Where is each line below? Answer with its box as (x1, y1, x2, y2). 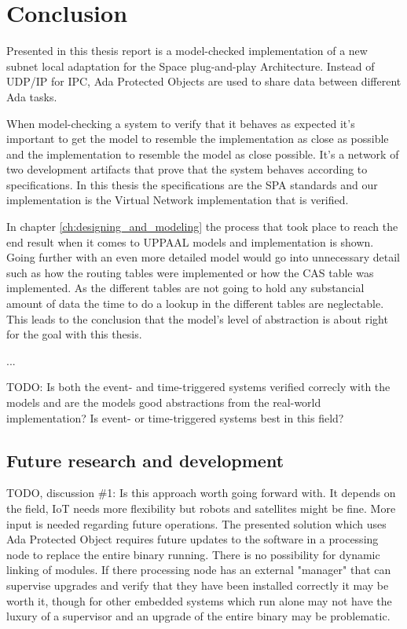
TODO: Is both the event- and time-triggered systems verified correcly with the (6, 378, 390, 395)
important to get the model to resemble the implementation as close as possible (6, 130, 389, 147)
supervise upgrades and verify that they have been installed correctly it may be (6, 576, 389, 593)
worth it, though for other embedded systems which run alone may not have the (6, 592, 392, 609)
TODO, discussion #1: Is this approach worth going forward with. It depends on (6, 485, 396, 501)
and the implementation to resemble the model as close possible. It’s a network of (6, 145, 399, 162)
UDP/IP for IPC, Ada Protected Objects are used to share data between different (6, 73, 401, 90)
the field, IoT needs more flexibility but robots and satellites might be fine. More (6, 499, 396, 516)
